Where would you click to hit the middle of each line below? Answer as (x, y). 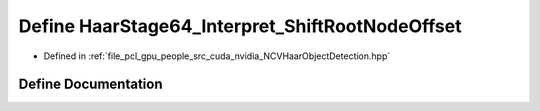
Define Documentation (90, 84)
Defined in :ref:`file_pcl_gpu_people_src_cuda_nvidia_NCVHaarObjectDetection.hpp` (217, 56)
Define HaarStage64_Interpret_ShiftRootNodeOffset (240, 26)
